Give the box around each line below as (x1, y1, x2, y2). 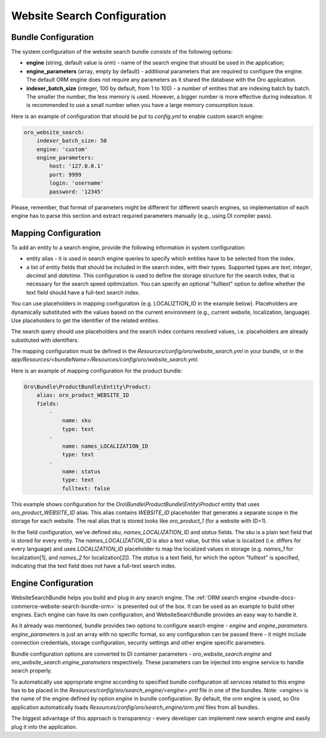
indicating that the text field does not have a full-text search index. (11, 563, 176, 570)
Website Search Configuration (11, 9, 167, 22)
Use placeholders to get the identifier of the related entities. (11, 316, 160, 324)
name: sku (62, 417, 91, 424)
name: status (62, 468, 101, 475)
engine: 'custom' (36, 146, 88, 152)
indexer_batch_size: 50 (36, 137, 107, 145)
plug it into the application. (11, 723, 78, 730)
